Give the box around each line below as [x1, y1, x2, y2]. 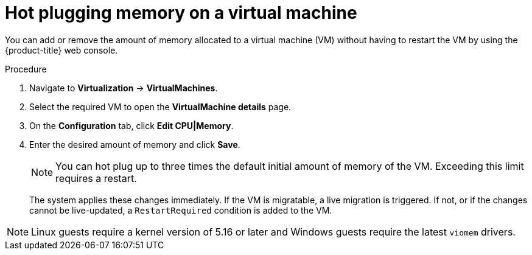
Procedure [5, 63, 47, 74]
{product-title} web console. [5, 44, 118, 55]
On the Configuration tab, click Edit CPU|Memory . [29, 120, 234, 131]
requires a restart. [55, 172, 137, 184]
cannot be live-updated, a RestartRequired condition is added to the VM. [29, 204, 332, 215]
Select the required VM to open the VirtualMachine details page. [29, 101, 292, 112]
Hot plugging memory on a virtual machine [5, 2, 357, 23]
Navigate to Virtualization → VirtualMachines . [29, 82, 218, 93]
